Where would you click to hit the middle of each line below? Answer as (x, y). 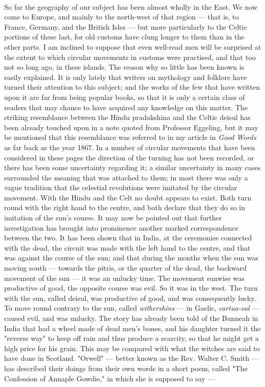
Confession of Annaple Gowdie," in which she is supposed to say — (110, 378)
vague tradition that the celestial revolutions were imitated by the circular (121, 187)
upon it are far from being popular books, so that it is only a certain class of (125, 97)
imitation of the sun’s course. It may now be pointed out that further (113, 218)
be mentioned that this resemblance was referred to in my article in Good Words (130, 137)
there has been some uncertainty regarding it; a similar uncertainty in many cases (132, 167)
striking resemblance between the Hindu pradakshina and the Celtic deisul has (127, 117)
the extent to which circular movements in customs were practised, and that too (130, 57)
